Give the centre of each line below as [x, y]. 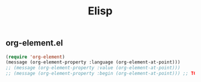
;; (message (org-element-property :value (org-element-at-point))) [93, 68]
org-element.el [34, 43]
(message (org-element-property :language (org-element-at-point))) [93, 62]
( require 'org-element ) [35, 57]
